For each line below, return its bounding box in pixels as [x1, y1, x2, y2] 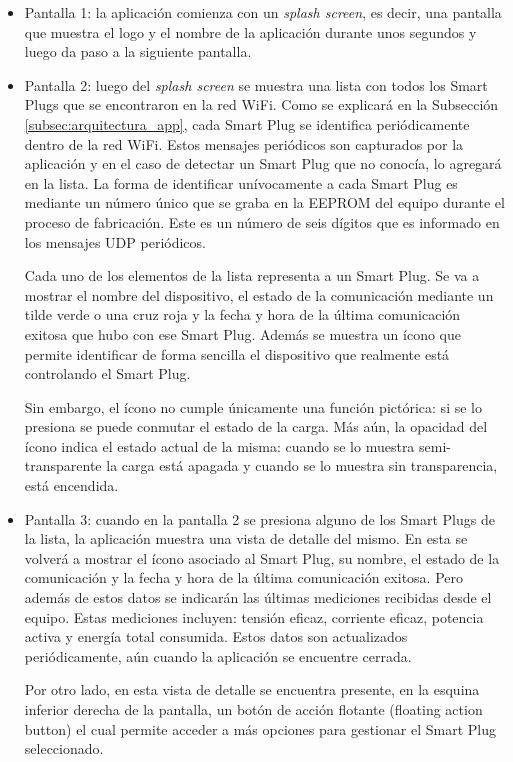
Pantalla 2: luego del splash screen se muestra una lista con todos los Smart [24, 74, 488, 95]
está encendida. [24, 475, 119, 496]
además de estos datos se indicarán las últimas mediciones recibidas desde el [24, 587, 492, 608]
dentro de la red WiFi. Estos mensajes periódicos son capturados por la [24, 133, 464, 154]
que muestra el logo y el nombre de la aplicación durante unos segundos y [24, 21, 477, 42]
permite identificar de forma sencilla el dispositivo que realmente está [24, 343, 450, 364]
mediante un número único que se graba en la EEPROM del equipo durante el [24, 192, 505, 213]
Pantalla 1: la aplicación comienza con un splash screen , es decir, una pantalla [24, 2, 502, 22]
